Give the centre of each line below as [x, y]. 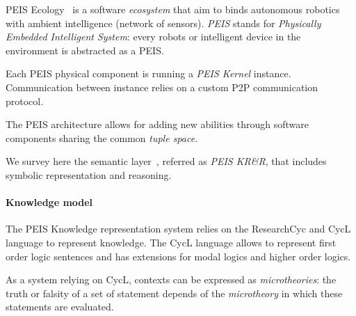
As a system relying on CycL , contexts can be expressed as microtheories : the [171, 279]
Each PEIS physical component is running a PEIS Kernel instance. [148, 73]
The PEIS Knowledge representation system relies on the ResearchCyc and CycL [178, 229]
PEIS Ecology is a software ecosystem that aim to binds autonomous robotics [173, 9]
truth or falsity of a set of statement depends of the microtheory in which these [174, 293]
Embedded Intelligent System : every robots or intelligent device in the [153, 37]
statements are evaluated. [60, 307]
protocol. [25, 101]
